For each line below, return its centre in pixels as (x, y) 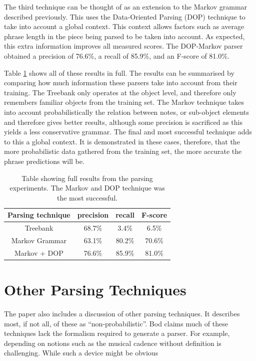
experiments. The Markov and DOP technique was (87, 188)
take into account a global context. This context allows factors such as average (124, 26)
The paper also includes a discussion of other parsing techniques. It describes (122, 314)
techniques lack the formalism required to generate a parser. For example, (117, 333)
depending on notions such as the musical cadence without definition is (113, 343)
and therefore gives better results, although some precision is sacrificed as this (123, 122)
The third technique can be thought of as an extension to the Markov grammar (126, 7)
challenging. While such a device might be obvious (81, 353)
